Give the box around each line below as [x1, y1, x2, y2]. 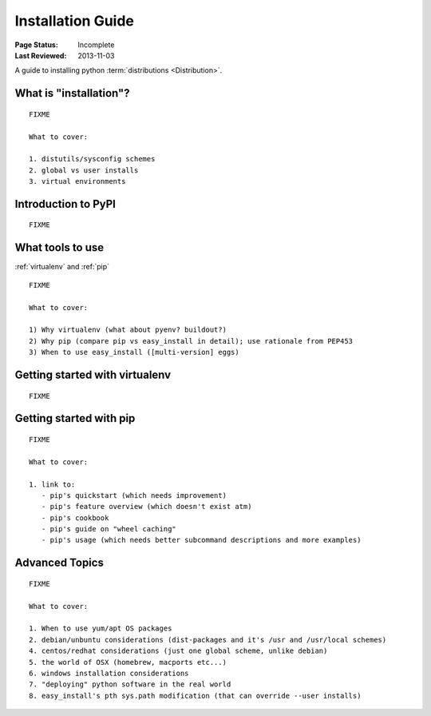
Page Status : [14, 40, 59, 50]
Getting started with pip [14, 412, 136, 425]
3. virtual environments [29, 177, 126, 186]
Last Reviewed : [14, 50, 67, 60]
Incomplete [77, 40, 115, 50]
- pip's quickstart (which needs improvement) [41, 491, 227, 499]
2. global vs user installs [29, 165, 139, 175]
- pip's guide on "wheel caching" [41, 524, 177, 534]
